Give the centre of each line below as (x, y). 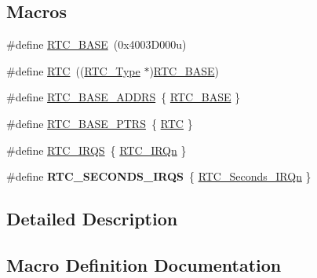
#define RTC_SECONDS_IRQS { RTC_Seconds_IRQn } (159, 176)
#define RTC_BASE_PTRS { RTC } (100, 123)
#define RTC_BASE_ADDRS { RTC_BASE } (124, 97)
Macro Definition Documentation (144, 264)
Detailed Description (92, 219)
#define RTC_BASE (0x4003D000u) (97, 44)
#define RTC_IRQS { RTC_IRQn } (97, 150)
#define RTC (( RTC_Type (73, 70)
